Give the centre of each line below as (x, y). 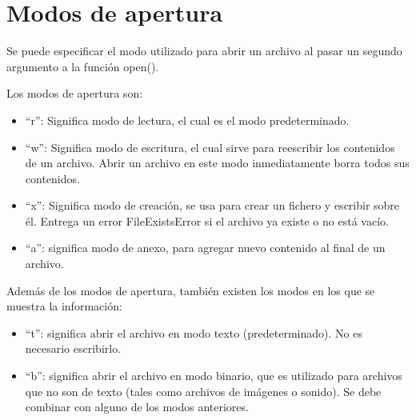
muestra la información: (64, 306)
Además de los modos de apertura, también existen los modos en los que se (191, 290)
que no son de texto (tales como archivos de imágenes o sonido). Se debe (203, 391)
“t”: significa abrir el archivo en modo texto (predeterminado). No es (194, 332)
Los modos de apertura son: (75, 93)
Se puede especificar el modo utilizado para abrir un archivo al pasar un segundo (204, 51)
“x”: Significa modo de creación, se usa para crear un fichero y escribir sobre (212, 205)
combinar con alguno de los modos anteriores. (137, 407)
